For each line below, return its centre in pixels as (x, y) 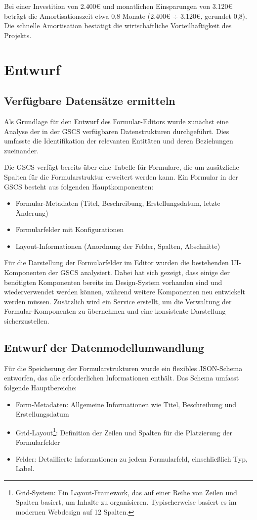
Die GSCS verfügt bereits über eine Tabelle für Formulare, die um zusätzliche (122, 167)
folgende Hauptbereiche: (41, 388)
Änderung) (32, 213)
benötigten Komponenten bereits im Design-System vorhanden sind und (113, 282)
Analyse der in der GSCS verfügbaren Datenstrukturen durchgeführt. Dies (117, 131)
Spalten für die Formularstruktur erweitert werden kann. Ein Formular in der (121, 176)
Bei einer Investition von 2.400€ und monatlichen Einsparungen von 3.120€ (118, 6)
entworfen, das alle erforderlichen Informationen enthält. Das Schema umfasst (122, 378)
